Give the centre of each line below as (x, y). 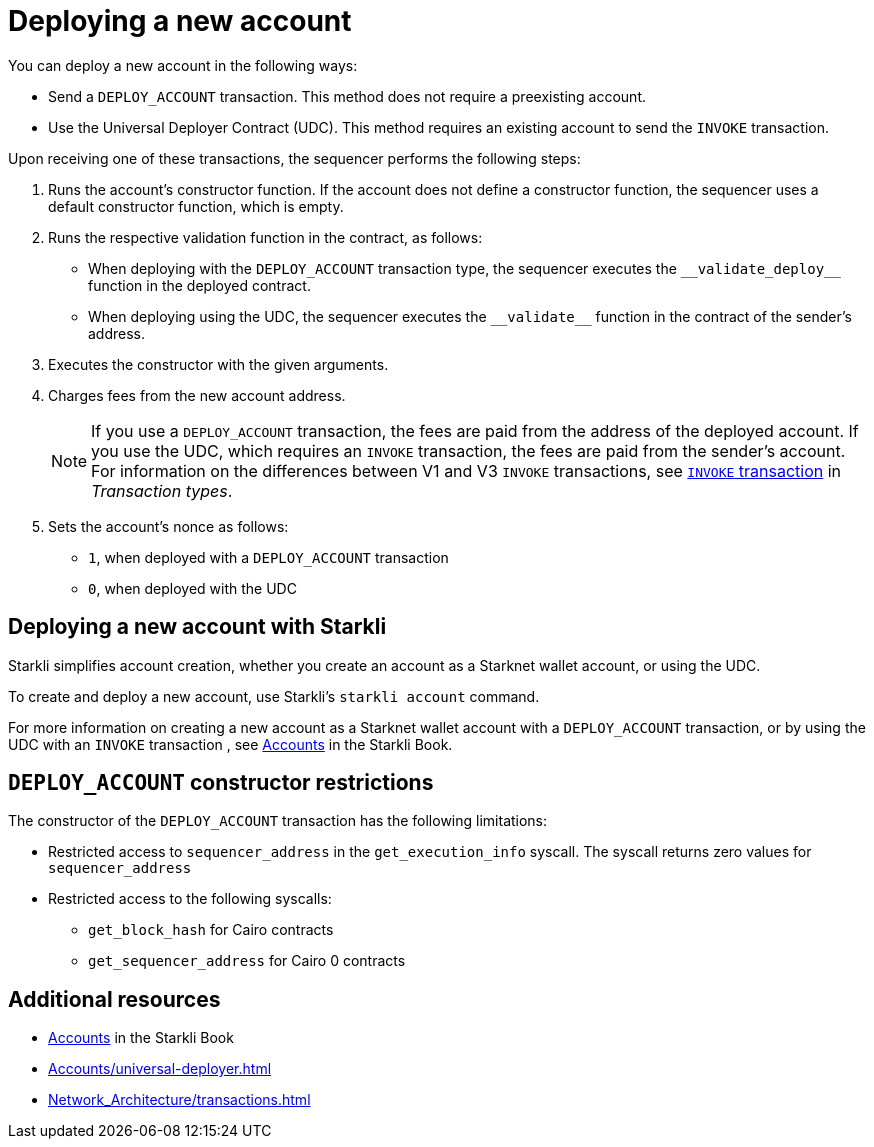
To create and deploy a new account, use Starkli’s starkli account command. (274, 696)
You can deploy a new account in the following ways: (183, 65)
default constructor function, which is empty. (196, 206)
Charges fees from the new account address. (197, 395)
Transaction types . (162, 490)
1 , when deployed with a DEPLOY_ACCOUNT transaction (268, 557)
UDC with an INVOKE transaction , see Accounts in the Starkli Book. (230, 744)
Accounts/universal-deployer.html (160, 1069)
